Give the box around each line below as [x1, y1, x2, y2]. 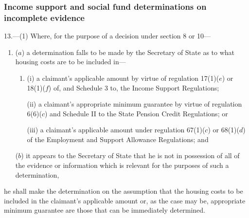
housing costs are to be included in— [15, 56, 126, 67]
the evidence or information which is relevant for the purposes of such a [15, 160, 229, 170]
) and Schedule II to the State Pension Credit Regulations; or [45, 108, 228, 118]
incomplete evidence [4, 11, 85, 23]
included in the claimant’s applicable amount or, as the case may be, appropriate [4, 195, 246, 205]
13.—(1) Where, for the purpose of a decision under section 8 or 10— [4, 31, 211, 41]
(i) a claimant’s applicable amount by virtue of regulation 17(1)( [27, 73, 219, 83]
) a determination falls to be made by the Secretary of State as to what [21, 47, 235, 57]
